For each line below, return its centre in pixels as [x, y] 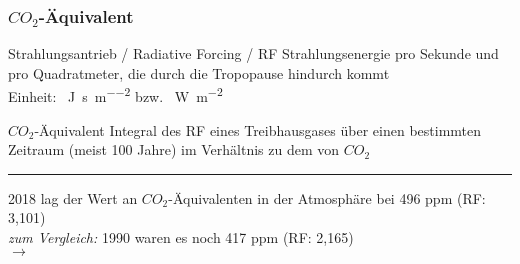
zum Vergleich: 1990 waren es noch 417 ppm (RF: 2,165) [181, 237]
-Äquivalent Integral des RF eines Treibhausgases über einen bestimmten [258, 129]
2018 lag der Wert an [73, 197]
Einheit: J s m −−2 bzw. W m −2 [115, 95]
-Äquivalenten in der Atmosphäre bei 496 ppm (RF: [327, 197]
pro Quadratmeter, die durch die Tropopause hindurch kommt [199, 72]
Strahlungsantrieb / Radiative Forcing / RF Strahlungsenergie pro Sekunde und [253, 53]
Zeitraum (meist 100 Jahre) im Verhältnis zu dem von [174, 149]
